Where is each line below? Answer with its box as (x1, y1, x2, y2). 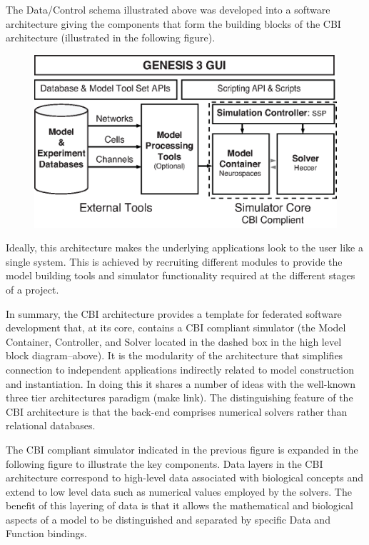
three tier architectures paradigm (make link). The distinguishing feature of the (6, 390, 353, 405)
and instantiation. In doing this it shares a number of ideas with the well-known (6, 376, 356, 391)
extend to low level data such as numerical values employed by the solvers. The (6, 484, 352, 499)
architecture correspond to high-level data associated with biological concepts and (6, 470, 363, 485)
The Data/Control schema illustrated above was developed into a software (6, 2, 330, 16)
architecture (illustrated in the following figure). (6, 30, 216, 45)
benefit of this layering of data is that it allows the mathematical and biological (6, 498, 353, 513)
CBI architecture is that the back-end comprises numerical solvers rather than (6, 404, 348, 419)
